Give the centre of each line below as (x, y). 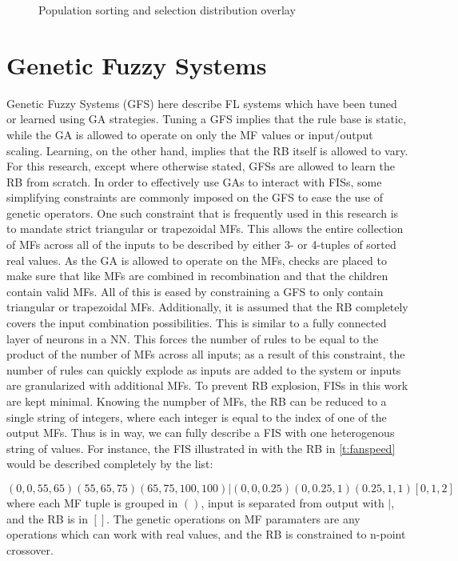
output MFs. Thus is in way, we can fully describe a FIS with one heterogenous (201, 433)
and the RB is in (47, 518)
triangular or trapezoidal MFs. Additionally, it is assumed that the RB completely (207, 307)
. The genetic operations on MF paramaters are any (233, 518)
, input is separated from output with (293, 502)
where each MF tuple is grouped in (92, 502)
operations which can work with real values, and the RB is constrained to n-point (206, 534)
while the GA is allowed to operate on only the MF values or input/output (190, 134)
